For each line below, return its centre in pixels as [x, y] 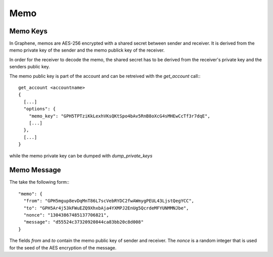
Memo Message [35, 170]
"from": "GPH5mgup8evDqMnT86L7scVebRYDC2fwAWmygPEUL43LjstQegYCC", [109, 201]
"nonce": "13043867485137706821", [66, 215]
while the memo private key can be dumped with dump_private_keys [81, 156]
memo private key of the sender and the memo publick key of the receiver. [87, 50]
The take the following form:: [39, 182]
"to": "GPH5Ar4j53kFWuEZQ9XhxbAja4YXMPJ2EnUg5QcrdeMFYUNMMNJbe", [106, 208]
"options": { [40, 109]
